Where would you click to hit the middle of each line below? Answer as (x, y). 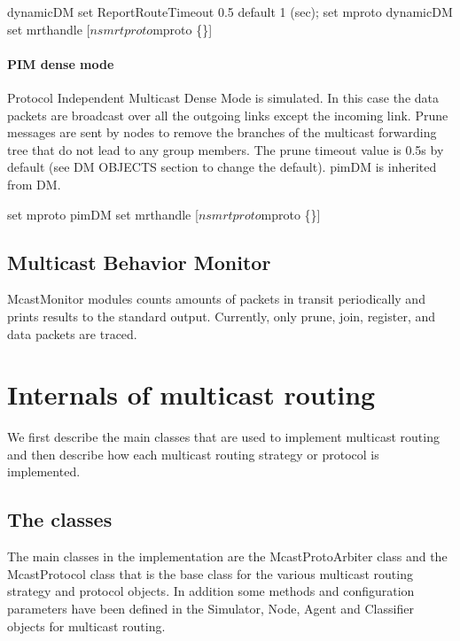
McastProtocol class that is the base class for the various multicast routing (210, 573)
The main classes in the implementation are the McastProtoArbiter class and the (227, 556)
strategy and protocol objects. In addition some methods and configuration (211, 591)
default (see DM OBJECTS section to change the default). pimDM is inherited (222, 167)
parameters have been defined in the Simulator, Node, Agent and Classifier (211, 609)
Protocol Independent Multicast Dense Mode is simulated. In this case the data (223, 97)
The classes (60, 519)
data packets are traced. (72, 333)
